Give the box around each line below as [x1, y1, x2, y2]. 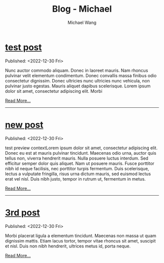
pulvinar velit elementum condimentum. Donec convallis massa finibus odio [5, 72, 157, 79]
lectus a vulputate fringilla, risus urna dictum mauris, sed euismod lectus [5, 171, 151, 177]
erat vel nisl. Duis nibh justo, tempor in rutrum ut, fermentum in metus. [5, 176, 146, 182]
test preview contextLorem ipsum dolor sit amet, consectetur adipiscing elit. [5, 145, 158, 151]
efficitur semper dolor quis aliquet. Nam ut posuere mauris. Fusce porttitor [5, 160, 155, 166]
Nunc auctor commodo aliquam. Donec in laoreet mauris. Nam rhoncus [5, 67, 148, 73]
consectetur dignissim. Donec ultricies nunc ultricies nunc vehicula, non [5, 78, 150, 83]
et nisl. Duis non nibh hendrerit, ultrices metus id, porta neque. [5, 243, 131, 249]
